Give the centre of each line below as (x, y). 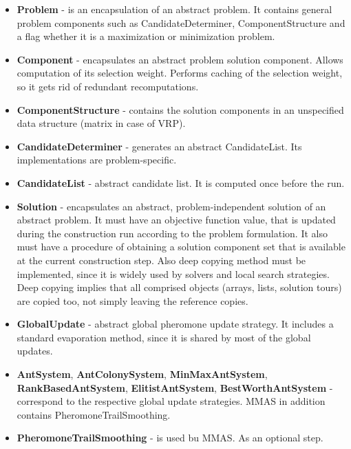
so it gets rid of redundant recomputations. (108, 86)
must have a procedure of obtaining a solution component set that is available (181, 247)
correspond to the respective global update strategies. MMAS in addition (171, 401)
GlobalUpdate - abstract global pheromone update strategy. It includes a (175, 324)
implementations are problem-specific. (97, 160)
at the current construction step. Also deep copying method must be (161, 260)
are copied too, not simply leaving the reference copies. (132, 300)
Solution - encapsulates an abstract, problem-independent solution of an (171, 206)
